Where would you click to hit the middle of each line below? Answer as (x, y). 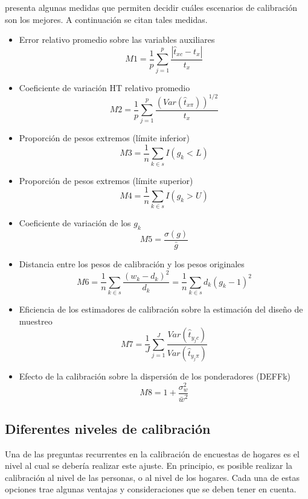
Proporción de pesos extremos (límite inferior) (104, 138)
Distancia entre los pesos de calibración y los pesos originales (132, 264)
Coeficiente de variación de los (75, 223)
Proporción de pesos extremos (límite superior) (106, 180)
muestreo (36, 321)
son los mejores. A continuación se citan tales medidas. (106, 19)
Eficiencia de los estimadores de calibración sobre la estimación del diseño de (161, 309)
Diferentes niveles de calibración (108, 428)
